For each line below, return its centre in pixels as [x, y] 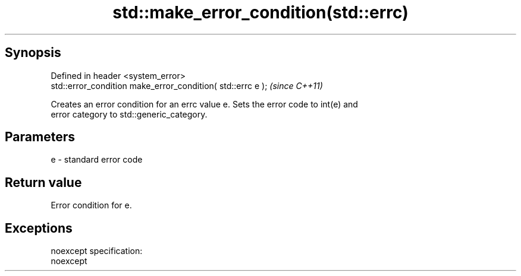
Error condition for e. [91, 205]
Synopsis [33, 53]
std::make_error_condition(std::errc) [260, 12]
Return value [43, 182]
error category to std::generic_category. [129, 114]
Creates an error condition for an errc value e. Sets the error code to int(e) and [204, 104]
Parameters [40, 137]
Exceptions [39, 228]
